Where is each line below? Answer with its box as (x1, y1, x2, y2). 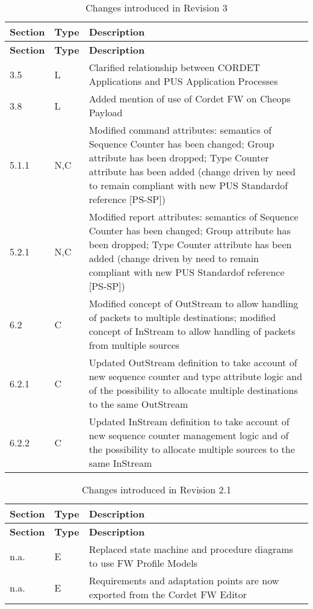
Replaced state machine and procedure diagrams (88, 542, 293, 556)
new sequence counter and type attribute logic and (88, 369, 303, 383)
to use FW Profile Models (88, 556, 197, 570)
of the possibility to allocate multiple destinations (88, 383, 298, 397)
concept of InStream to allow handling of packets (88, 324, 296, 338)
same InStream (88, 456, 152, 470)
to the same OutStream (88, 397, 188, 411)
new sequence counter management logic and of (88, 428, 289, 442)
